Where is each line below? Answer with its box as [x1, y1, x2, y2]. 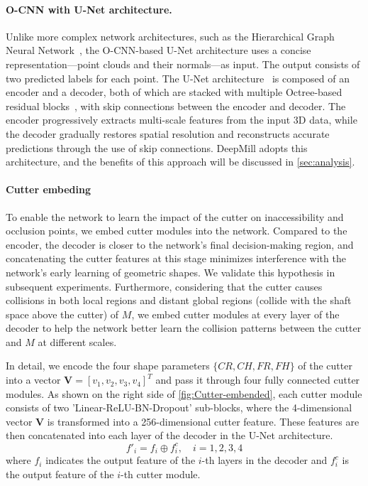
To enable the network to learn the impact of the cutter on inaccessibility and [6, 209, 344, 224]
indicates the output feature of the [45, 453, 196, 468]
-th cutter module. [121, 466, 201, 481]
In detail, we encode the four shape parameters [6, 358, 210, 373]
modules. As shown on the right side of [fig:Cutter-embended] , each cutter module [6, 386, 362, 401]
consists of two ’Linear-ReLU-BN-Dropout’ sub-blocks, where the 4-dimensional [6, 400, 352, 415]
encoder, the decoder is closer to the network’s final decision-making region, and [6, 237, 354, 252]
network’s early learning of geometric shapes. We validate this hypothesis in [6, 264, 335, 279]
